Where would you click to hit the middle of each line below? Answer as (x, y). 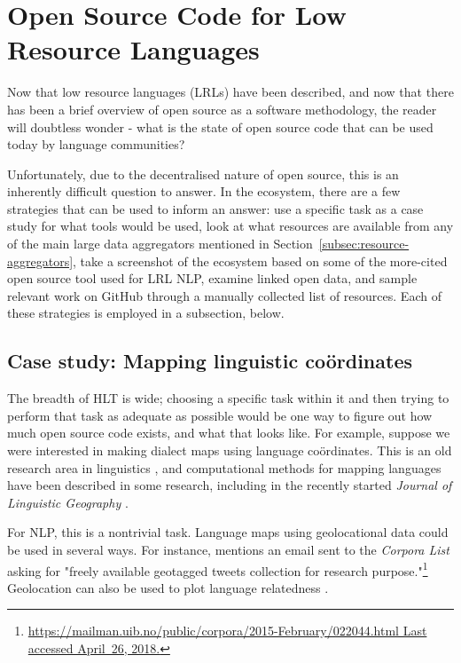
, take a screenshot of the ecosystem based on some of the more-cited (260, 260)
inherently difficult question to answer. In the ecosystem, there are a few (204, 191)
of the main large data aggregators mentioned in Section (160, 244)
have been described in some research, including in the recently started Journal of (230, 485)
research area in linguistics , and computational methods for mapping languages (224, 467)
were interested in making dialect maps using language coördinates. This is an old (230, 450)
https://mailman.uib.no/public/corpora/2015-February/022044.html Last (227, 631)
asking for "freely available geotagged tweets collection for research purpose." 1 (218, 569)
